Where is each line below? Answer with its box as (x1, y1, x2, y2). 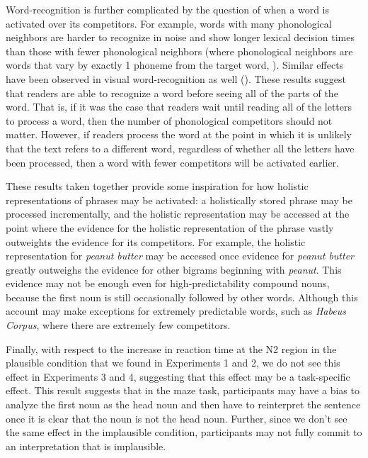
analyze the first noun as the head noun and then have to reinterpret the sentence (6, 397, 361, 412)
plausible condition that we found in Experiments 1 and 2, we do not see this (6, 355, 340, 370)
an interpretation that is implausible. (6, 438, 166, 453)
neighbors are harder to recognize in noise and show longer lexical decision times (6, 30, 355, 45)
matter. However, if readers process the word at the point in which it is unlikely (6, 127, 352, 142)
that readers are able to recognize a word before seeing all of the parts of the (6, 85, 338, 100)
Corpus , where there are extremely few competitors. (6, 318, 231, 333)
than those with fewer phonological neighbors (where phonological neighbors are (6, 43, 353, 58)
